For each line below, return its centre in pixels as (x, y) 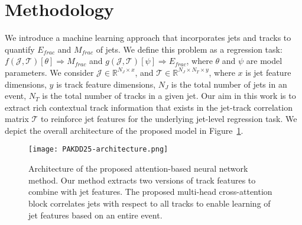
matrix (17, 119)
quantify (20, 49)
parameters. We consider (49, 72)
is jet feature (268, 72)
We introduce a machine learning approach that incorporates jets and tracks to (148, 38)
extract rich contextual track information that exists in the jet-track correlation (149, 107)
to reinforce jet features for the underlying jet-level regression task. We (169, 119)
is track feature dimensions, (106, 84)
